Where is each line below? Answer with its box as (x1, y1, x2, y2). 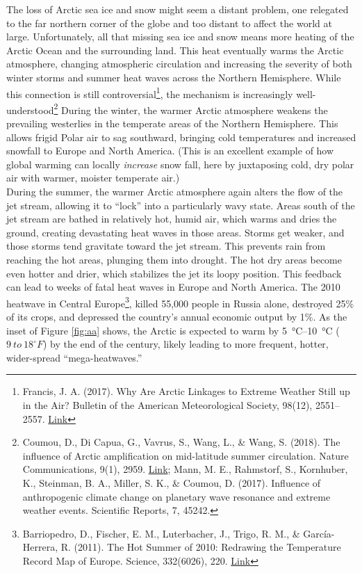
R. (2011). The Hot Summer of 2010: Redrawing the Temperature (60, 540, 341, 554)
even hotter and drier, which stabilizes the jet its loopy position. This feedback (6, 266, 342, 280)
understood (6, 102, 54, 117)
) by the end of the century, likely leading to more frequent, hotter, (42, 337, 329, 351)
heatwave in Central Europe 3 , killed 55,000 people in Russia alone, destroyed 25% (6, 293, 354, 310)
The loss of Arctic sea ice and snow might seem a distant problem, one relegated (6, 2, 349, 16)
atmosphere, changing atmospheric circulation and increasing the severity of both (6, 56, 352, 71)
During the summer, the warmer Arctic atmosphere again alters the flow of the (6, 184, 343, 199)
